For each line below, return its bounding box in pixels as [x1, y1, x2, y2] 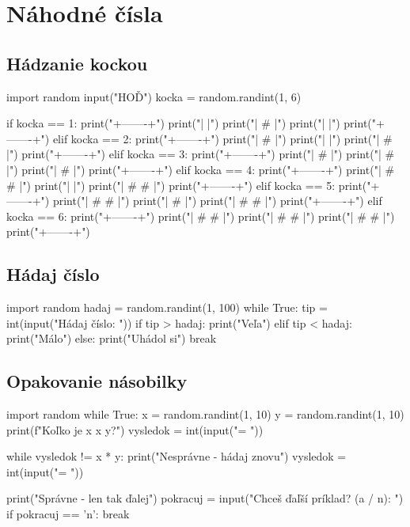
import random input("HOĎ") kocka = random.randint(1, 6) [6, 88, 302, 104]
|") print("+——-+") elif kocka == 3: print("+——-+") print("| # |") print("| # [6, 146, 395, 162]
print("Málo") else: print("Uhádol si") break [6, 330, 217, 347]
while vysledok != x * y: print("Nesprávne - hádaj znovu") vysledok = [6, 448, 347, 464]
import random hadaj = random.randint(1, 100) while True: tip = [6, 299, 328, 316]
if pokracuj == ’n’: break [6, 506, 130, 522]
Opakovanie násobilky [6, 369, 188, 393]
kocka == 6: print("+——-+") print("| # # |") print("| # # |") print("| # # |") [6, 207, 395, 224]
